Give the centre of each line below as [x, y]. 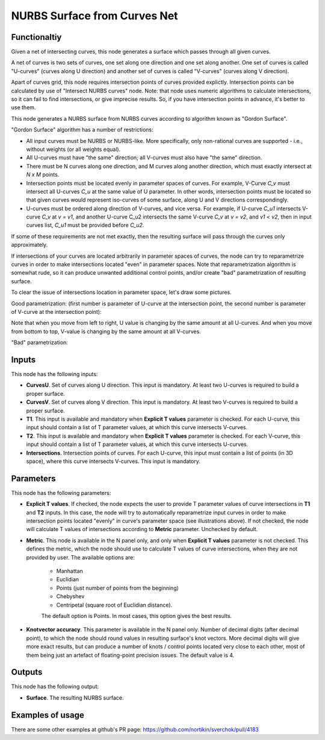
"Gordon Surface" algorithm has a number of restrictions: [82, 130]
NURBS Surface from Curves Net [94, 16]
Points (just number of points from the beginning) [117, 588]
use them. [23, 107]
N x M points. [43, 174]
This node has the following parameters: [61, 493]
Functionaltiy [36, 37]
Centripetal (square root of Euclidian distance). [114, 605]
